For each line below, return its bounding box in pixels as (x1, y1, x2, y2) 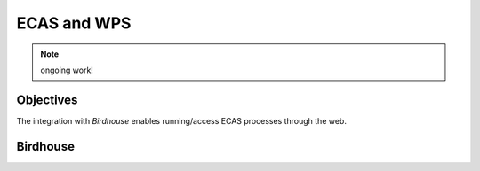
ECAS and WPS (16, 13, 132, 33)
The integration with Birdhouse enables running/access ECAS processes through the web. (16, 115, 347, 126)
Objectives (16, 92, 78, 107)
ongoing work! (40, 65, 93, 75)
